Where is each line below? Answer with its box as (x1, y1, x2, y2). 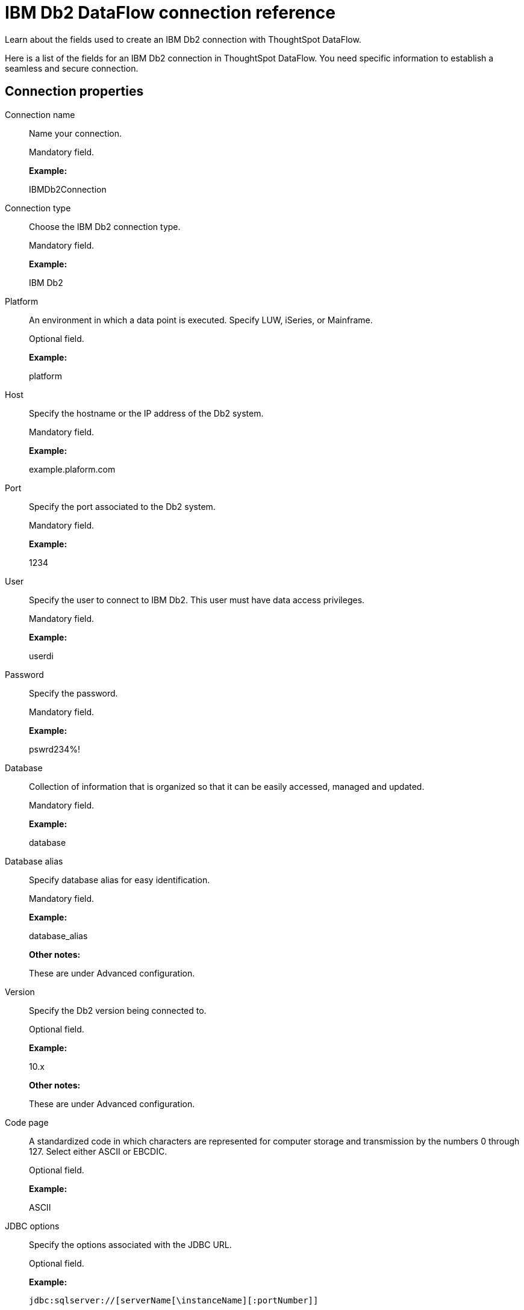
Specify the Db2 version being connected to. (29, 1005, 207, 1016)
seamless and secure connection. (5, 63, 139, 73)
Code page (5, 1117, 49, 1128)
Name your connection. (29, 128, 122, 138)
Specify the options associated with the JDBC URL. (29, 1239, 232, 1250)
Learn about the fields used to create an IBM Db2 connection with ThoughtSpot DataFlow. (5, 34, 361, 45)
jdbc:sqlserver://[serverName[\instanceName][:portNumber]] (29, 1295, 319, 1305)
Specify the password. (29, 688, 118, 698)
